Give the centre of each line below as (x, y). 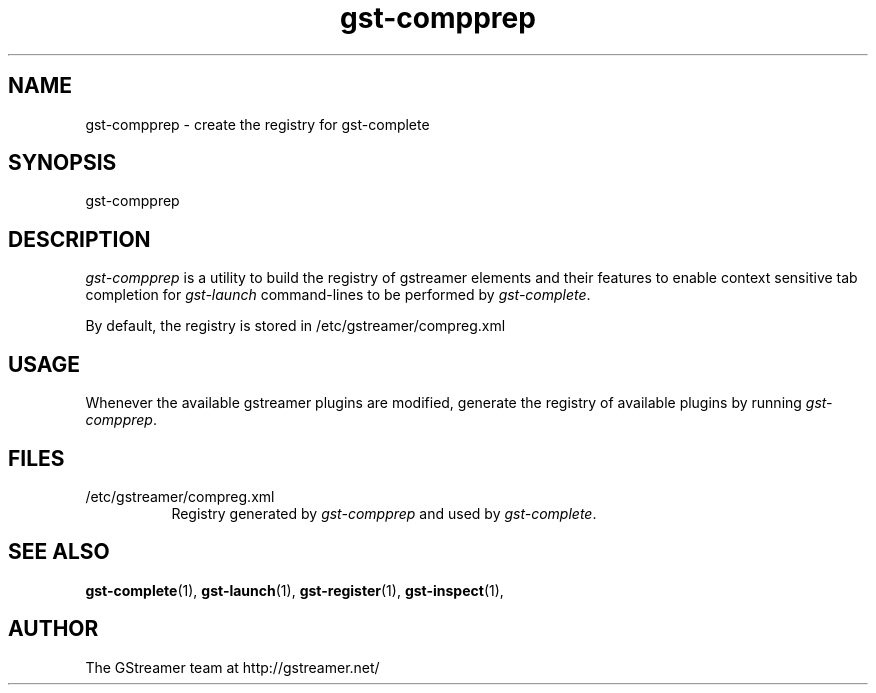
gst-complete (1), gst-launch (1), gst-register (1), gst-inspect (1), (294, 590)
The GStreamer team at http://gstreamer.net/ (232, 667)
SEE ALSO (59, 552)
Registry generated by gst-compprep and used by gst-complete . (384, 513)
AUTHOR (53, 629)
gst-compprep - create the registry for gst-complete (257, 124)
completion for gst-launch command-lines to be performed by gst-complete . (338, 295)
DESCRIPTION (79, 239)
